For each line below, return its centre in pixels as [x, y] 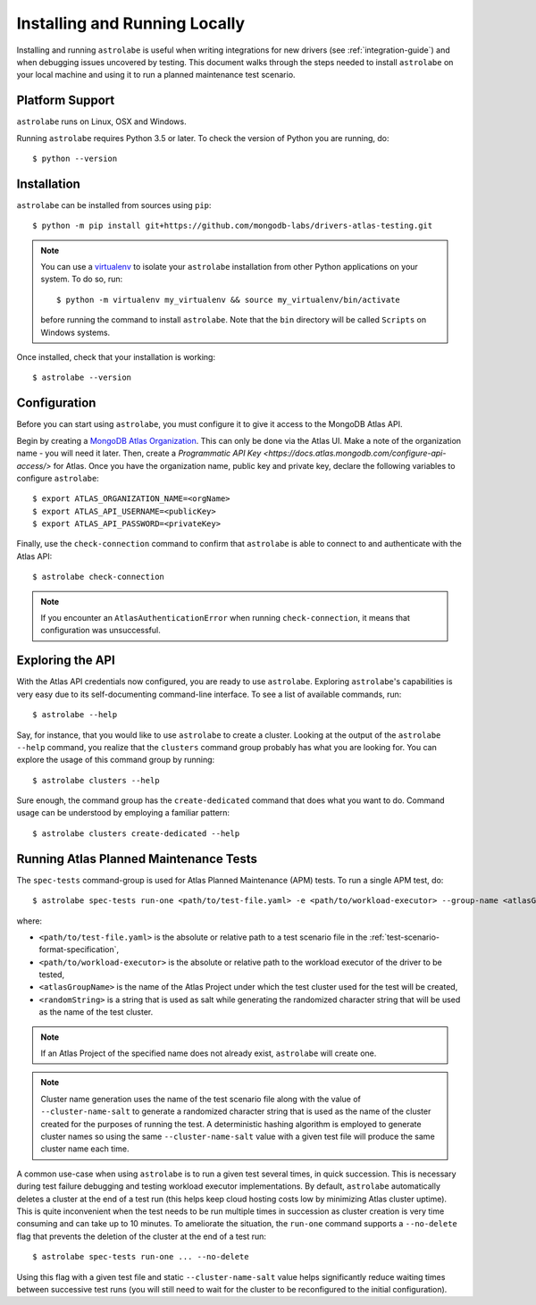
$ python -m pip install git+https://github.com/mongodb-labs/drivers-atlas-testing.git [233, 226]
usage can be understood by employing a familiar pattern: [123, 813]
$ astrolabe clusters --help [96, 780]
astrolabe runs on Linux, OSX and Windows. [101, 121]
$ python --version [75, 159]
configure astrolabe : [58, 478]
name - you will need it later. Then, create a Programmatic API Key [139, 453]
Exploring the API [66, 661]
